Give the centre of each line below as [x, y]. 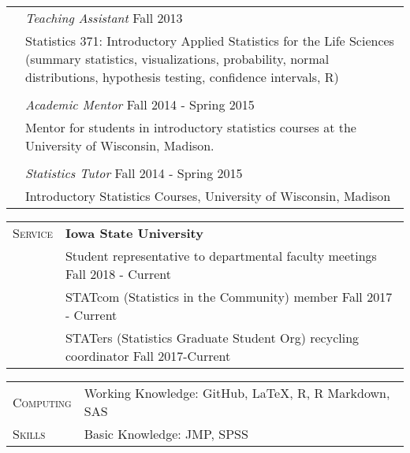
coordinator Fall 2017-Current [148, 356]
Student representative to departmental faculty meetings [221, 256]
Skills [29, 434]
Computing [42, 402]
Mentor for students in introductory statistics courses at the [191, 127]
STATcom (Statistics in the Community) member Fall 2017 [229, 297]
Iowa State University [134, 233]
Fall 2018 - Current [118, 274]
